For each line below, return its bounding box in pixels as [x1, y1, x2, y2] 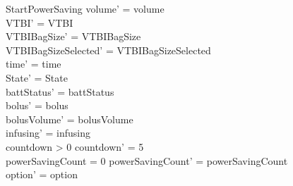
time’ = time [6, 56, 61, 71]
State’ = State [6, 70, 68, 85]
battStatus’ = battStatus [6, 84, 114, 99]
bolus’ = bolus [6, 98, 68, 113]
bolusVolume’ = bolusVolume [6, 111, 133, 126]
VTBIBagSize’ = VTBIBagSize [6, 29, 141, 44]
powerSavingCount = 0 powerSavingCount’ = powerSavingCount [6, 153, 288, 168]
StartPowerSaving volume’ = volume [6, 1, 165, 15]
